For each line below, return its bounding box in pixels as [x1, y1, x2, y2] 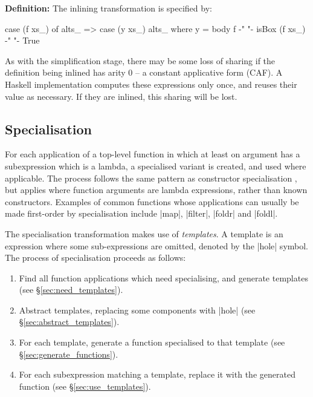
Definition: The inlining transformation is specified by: [5, 2, 212, 14]
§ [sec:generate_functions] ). [19, 347, 118, 360]
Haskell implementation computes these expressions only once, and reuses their [5, 77, 297, 90]
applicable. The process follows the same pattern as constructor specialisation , [5, 171, 297, 184]
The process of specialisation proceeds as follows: [5, 251, 186, 264]
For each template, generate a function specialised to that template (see [19, 336, 285, 349]
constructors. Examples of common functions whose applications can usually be [5, 195, 299, 208]
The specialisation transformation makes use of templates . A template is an [5, 227, 283, 240]
